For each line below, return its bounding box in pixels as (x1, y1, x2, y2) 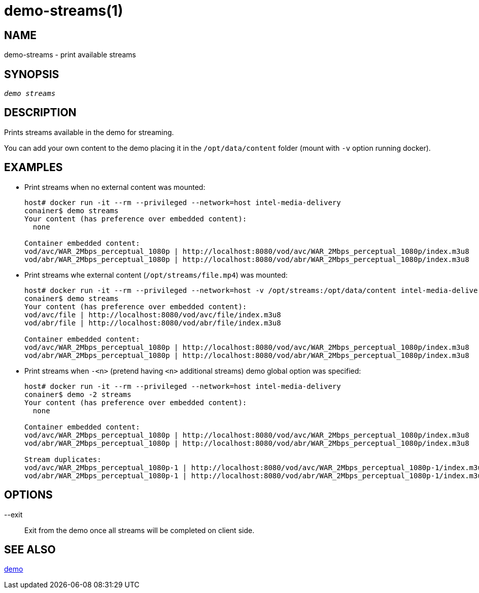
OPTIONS (4, 488, 53, 502)
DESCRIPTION (4, 106, 77, 119)
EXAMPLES (4, 161, 63, 174)
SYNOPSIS (4, 68, 59, 81)
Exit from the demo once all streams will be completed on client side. (24, 525, 255, 535)
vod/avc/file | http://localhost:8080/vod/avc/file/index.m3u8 (24, 310, 281, 319)
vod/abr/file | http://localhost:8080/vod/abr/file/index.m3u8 (24, 318, 281, 327)
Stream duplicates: (24, 455, 101, 464)
